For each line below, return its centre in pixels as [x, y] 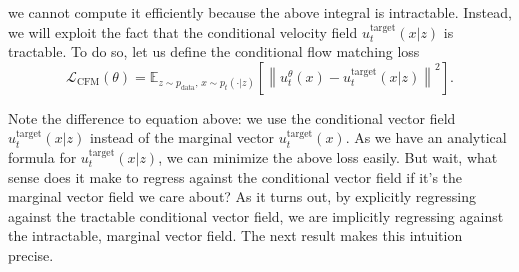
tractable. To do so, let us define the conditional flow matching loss [214, 51]
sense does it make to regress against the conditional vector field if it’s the [235, 176]
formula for [42, 156]
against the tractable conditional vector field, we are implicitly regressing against [256, 215]
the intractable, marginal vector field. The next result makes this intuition [235, 235]
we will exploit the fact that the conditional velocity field [183, 31]
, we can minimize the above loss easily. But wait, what [328, 156]
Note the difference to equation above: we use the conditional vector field [232, 117]
